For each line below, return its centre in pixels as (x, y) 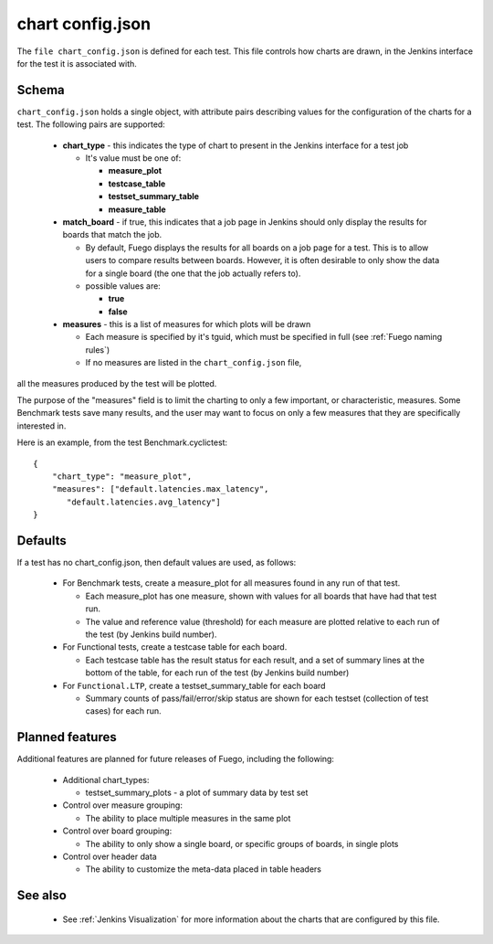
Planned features (67, 737)
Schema (41, 90)
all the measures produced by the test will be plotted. (117, 383)
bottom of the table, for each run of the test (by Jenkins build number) (217, 673)
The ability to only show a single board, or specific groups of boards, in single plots (242, 843)
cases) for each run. (123, 711)
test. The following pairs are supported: (91, 124)
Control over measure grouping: (122, 805)
